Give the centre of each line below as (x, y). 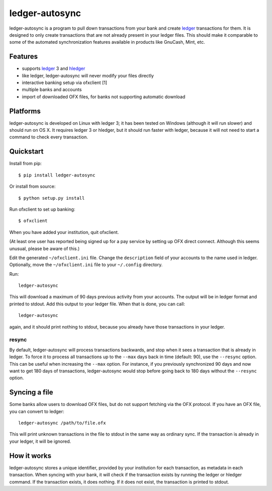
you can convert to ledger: (37, 411)
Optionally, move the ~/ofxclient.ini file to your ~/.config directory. (86, 265)
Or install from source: (32, 187)
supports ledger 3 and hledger (54, 68)
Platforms (25, 111)
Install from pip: (26, 163)
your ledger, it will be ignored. (40, 441)
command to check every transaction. (49, 137)
